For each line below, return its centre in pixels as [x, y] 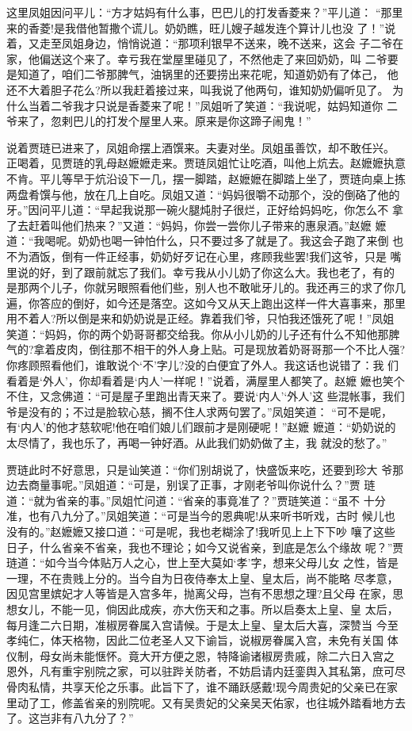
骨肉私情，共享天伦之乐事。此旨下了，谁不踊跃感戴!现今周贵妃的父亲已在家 [202, 686]
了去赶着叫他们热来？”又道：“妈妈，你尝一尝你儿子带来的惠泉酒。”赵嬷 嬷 [196, 225]
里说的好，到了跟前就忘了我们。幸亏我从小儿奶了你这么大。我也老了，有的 [200, 272]
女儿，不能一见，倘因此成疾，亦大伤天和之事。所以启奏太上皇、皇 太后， [208, 609]
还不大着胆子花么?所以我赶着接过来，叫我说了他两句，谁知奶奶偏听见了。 [198, 89]
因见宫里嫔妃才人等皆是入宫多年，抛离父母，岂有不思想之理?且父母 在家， [200, 593]
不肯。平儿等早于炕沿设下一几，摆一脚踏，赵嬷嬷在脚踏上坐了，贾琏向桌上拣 [206, 178]
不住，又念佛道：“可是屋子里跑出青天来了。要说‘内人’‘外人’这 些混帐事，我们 [206, 396]
